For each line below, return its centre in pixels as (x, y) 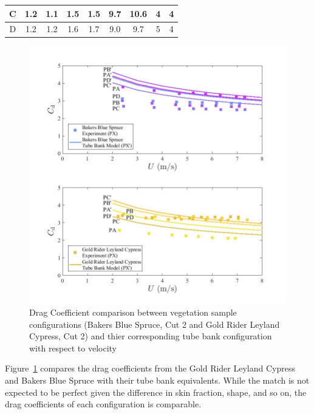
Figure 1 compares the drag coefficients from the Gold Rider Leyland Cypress (150, 368)
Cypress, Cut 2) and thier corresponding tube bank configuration (151, 336)
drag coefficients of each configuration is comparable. (103, 404)
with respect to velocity (73, 348)
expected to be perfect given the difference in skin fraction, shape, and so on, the (156, 392)
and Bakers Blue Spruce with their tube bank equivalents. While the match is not (157, 380)
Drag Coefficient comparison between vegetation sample (133, 312)
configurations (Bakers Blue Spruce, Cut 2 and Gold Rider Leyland (155, 324)
